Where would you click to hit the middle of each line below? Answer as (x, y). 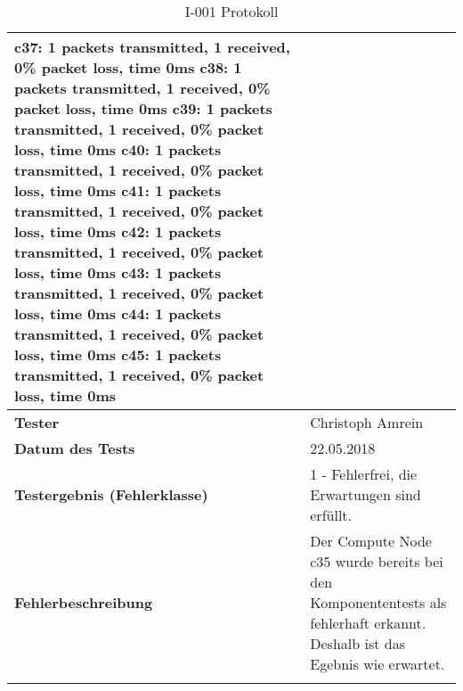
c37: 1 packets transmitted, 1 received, (152, 47)
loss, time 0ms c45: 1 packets (118, 354)
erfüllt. (331, 515)
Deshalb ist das (357, 643)
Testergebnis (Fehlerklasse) (111, 494)
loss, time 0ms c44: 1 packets (118, 313)
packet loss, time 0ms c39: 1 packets (143, 108)
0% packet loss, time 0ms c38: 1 (128, 67)
